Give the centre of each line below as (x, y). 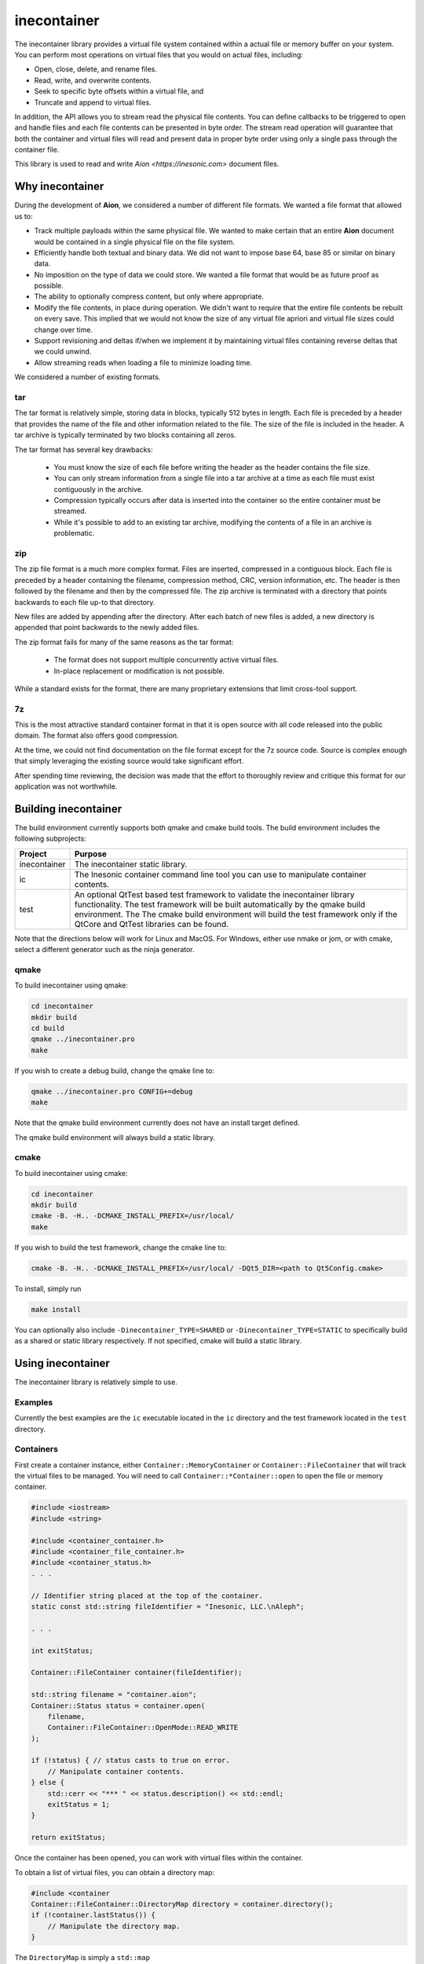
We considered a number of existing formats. (88, 377)
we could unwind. (63, 352)
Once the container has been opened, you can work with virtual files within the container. (159, 1858)
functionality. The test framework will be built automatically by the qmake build (220, 904)
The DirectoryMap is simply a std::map (82, 1958)
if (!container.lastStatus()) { (93, 1915)
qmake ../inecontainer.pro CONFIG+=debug (112, 1091)
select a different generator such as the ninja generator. (105, 950)
